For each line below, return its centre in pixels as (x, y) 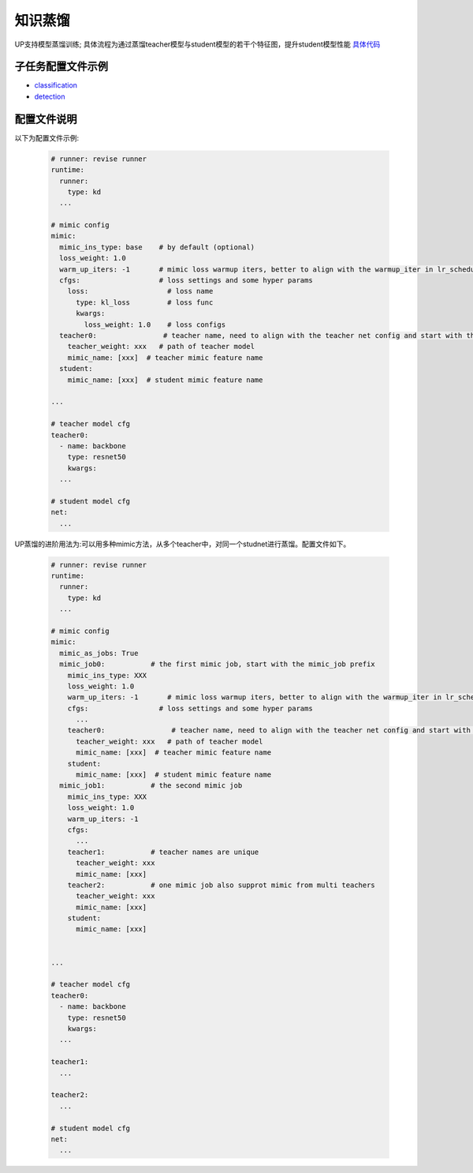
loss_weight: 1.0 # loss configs (155, 324)
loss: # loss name (140, 291)
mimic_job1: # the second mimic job (151, 786)
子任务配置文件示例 (61, 67)
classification (56, 85)
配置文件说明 (46, 119)
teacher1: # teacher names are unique (163, 852)
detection (50, 96)
